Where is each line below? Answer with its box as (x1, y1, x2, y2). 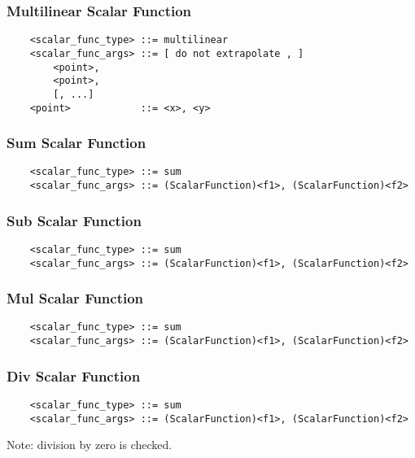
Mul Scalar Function (7, 288, 144, 308)
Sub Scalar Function (7, 210, 142, 230)
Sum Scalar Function (7, 133, 146, 153)
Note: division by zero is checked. (7, 436, 173, 453)
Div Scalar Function (7, 365, 141, 386)
